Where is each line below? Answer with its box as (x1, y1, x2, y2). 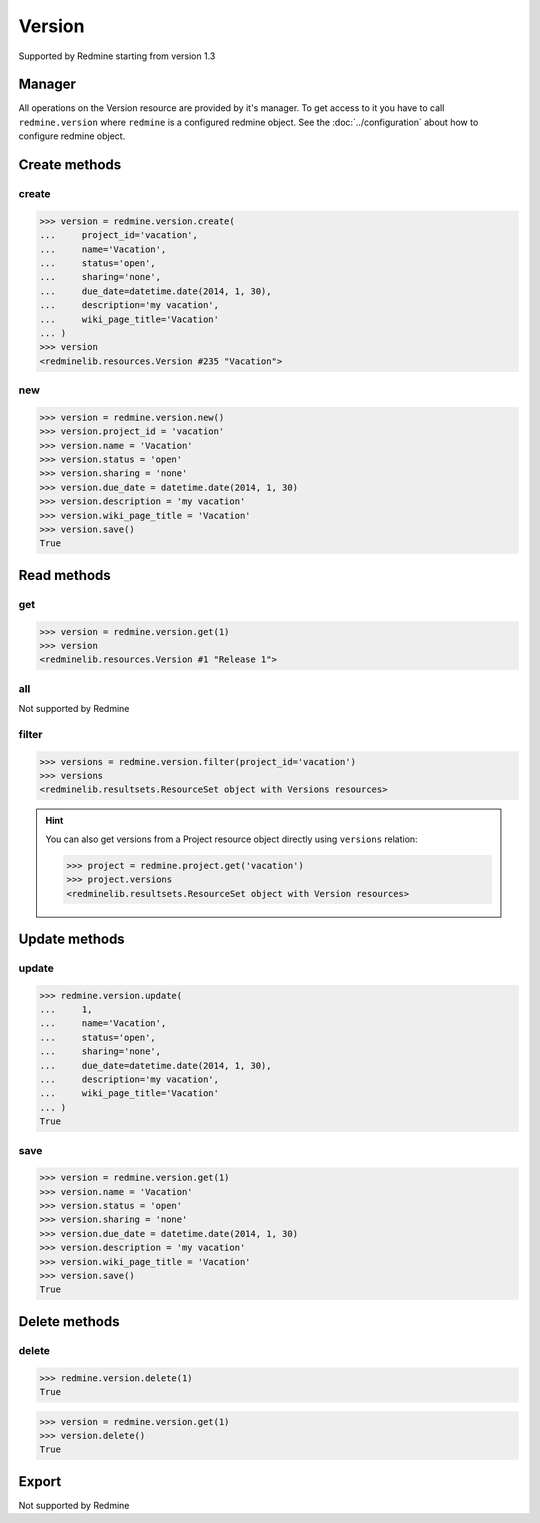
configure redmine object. (18, 130, 126, 142)
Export (18, 1473, 62, 1490)
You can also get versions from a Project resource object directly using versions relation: (45, 833, 419, 845)
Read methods (18, 566, 112, 584)
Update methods (18, 930, 125, 947)
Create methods (18, 156, 122, 174)
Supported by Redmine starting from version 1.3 (18, 50, 216, 62)
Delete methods (18, 1313, 120, 1330)
